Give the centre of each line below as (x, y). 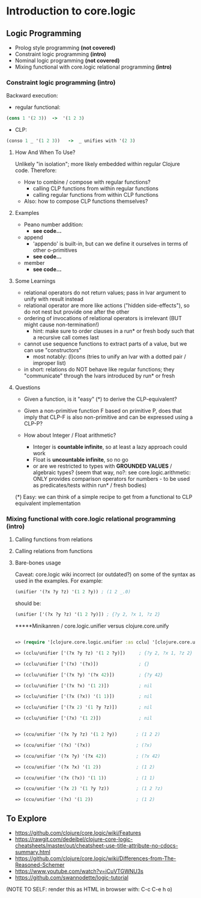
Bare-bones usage (38, 563)
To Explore (26, 818)
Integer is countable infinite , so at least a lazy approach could (110, 447)
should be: (28, 604)
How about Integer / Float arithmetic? (70, 435)
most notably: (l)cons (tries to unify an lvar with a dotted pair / (109, 357)
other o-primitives (55, 250)
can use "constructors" (53, 350)
